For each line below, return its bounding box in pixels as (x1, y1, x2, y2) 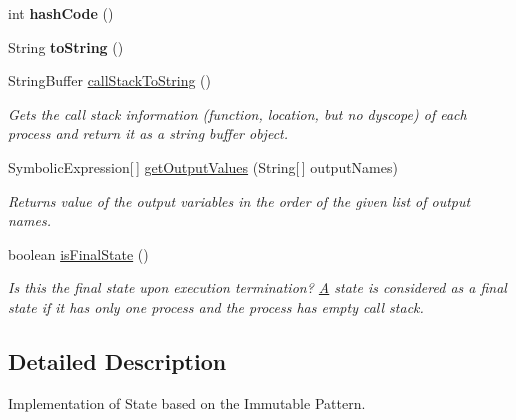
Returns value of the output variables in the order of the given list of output (8, 190, 471, 211)
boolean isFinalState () (8, 243, 149, 264)
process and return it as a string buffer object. (8, 123, 289, 144)
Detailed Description (8, 345, 227, 376)
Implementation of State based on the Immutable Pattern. (8, 392, 366, 413)
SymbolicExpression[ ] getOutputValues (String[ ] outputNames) (8, 156, 398, 177)
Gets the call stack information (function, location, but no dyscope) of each (8, 103, 467, 124)
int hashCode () (8, 3, 114, 23)
